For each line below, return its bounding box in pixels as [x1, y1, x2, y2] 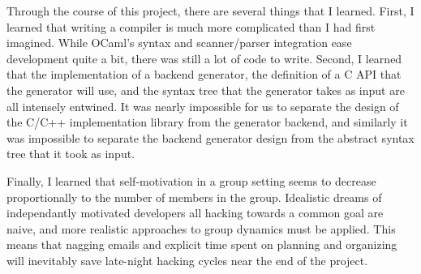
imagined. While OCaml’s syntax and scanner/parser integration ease [6, 34, 352, 51]
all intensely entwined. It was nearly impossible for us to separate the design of [6, 97, 399, 114]
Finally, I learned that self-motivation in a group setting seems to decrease [6, 172, 376, 189]
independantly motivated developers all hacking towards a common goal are [6, 204, 384, 221]
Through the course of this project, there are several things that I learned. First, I [6, 2, 415, 19]
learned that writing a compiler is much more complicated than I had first [6, 18, 376, 35]
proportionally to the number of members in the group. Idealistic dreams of [6, 188, 382, 205]
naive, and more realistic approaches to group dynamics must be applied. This [6, 220, 396, 237]
